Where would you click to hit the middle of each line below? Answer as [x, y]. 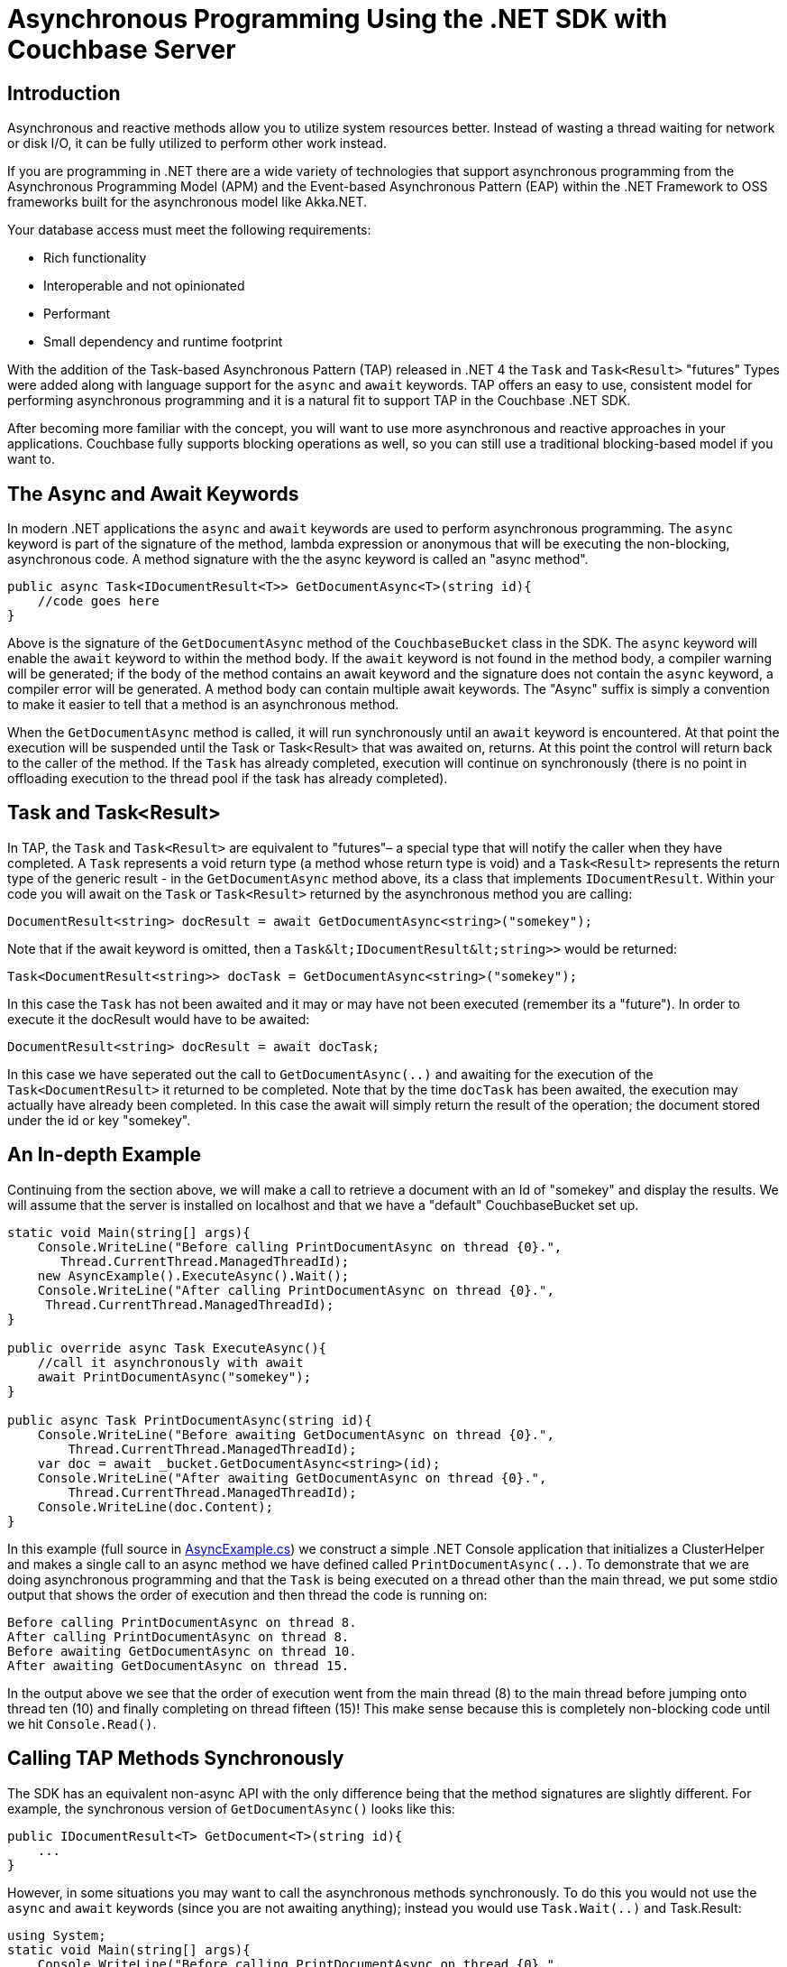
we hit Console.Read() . [82, 1723]
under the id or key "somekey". [99, 1120]
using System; [57, 1935]
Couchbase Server [122, 50]
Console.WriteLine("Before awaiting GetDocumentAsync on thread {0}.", [296, 1434]
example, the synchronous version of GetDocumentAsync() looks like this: [231, 1808]
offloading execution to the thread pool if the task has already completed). [228, 779]
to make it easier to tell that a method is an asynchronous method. [203, 705]
